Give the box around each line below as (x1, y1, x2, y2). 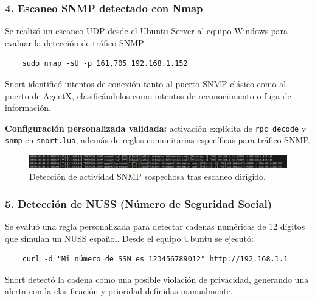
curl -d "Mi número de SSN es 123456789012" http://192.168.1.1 (22, 255, 288, 264)
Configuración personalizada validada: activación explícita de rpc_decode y (5, 121, 306, 134)
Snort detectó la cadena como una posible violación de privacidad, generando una (5, 272, 309, 285)
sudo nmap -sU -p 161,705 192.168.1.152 (22, 59, 188, 68)
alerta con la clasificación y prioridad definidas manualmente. (5, 285, 233, 297)
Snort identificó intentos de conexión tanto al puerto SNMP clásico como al (5, 77, 286, 90)
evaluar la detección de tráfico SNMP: (5, 36, 147, 49)
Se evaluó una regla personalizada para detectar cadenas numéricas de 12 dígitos (5, 220, 305, 233)
